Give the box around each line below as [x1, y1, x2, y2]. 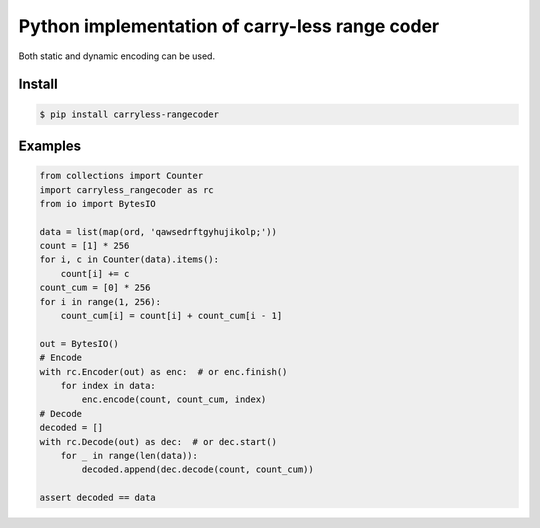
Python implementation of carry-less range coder [18, 15, 440, 37]
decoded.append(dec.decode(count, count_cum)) [81, 464, 314, 475]
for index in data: [60, 380, 157, 391]
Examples [18, 137, 82, 154]
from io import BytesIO [39, 198, 157, 209]
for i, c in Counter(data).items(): [39, 254, 220, 265]
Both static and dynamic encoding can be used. [18, 50, 215, 62]
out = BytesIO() [39, 338, 120, 349]
